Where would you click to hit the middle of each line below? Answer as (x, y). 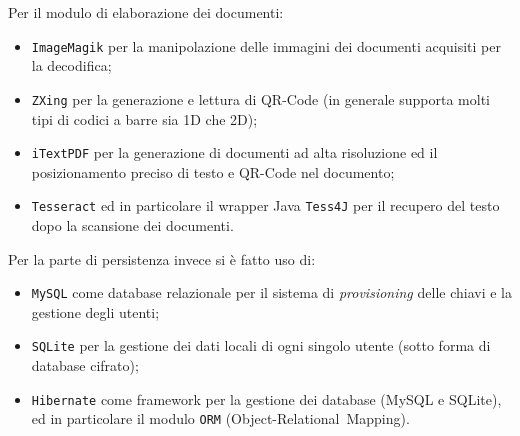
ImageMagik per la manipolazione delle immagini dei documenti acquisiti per (266, 45)
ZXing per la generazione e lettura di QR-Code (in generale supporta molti (261, 98)
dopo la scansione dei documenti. (132, 225)
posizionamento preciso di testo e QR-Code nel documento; (213, 171)
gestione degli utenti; (95, 311)
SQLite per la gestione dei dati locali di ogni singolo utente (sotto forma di (261, 345)
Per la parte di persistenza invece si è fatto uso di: (162, 258)
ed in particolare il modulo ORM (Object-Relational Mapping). (220, 418)
